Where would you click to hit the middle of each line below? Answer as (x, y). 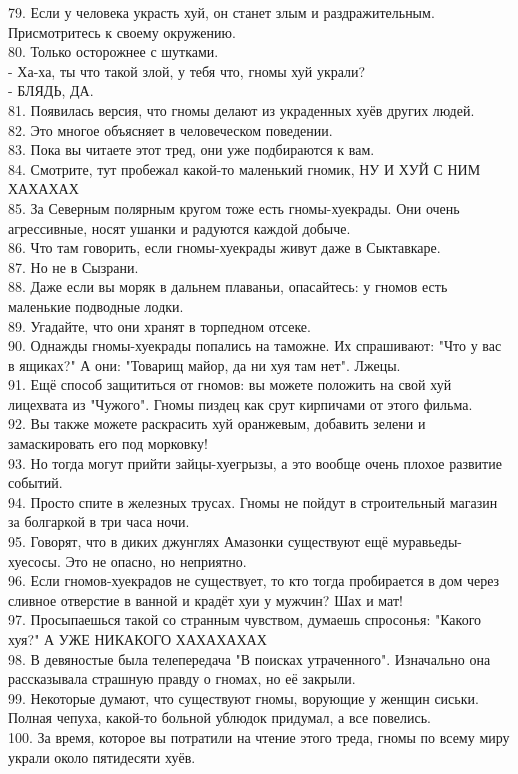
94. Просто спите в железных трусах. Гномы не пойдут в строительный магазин (253, 501)
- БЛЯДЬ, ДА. (51, 90)
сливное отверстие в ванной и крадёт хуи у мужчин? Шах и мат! (205, 599)
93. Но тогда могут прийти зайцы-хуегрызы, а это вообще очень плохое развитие (255, 462)
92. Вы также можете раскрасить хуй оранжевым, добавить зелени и (217, 423)
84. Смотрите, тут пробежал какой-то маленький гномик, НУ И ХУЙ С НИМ (244, 168)
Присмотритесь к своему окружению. (122, 31)
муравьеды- (427, 541)
